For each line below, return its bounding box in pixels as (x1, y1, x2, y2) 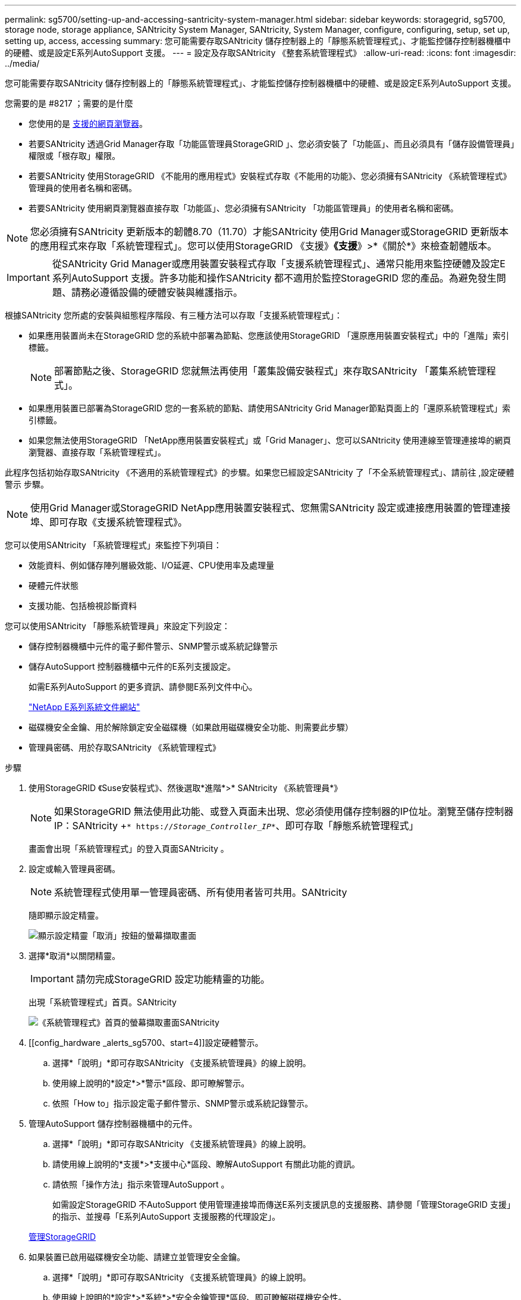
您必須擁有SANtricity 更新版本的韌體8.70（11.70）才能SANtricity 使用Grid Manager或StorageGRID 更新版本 (30, 226, 509, 237)
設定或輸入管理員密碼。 (29, 864, 120, 874)
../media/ (5, 58, 40, 68)
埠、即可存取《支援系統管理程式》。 (30, 516, 188, 528)
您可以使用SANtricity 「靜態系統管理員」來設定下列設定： (5, 621, 230, 631)
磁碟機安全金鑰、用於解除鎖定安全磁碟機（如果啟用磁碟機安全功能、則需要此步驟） (29, 722, 353, 732)
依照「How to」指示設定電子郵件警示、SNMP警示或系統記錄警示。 (52, 1098, 313, 1108)
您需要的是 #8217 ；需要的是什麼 (5, 98, 133, 108)
